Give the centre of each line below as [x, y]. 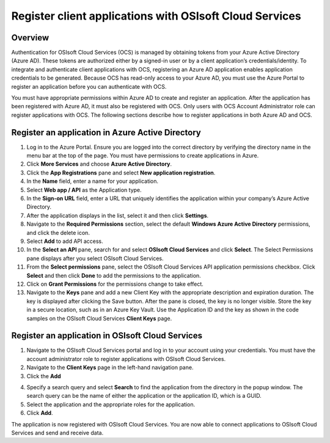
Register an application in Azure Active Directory [106, 132]
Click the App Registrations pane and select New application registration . [121, 173]
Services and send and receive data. [57, 433]
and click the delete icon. [58, 233]
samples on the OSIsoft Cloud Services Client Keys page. [99, 318]
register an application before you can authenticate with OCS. [89, 86]
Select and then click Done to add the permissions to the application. [114, 275]
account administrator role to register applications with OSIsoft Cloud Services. [126, 359]
